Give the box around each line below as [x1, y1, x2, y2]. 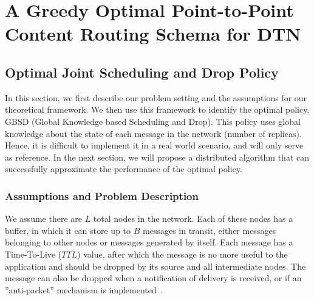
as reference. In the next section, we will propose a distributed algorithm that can [5, 150, 309, 163]
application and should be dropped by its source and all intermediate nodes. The [5, 259, 306, 272]
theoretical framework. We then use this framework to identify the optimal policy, [5, 103, 310, 116]
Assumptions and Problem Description [5, 188, 199, 203]
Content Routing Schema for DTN [5, 21, 301, 46]
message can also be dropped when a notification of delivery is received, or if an [5, 272, 302, 284]
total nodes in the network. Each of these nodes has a [93, 212, 293, 225]
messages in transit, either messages [143, 224, 276, 236]
